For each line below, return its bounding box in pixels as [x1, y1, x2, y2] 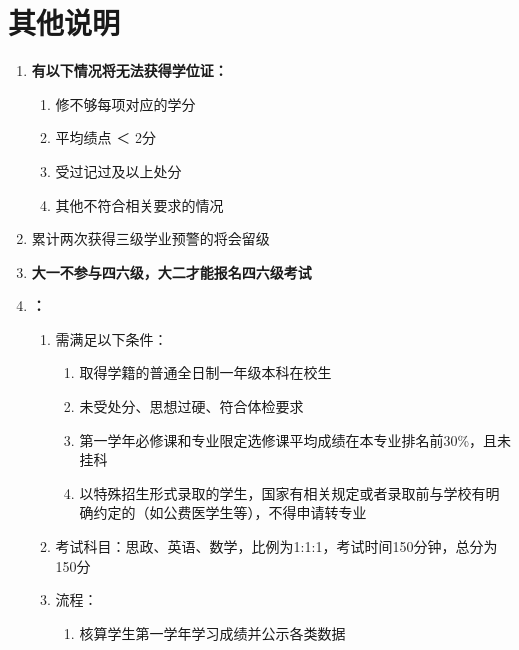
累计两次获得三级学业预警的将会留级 [31, 228, 270, 249]
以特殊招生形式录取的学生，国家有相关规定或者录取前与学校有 [79, 482, 486, 503]
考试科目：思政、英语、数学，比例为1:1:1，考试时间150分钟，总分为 [55, 536, 498, 557]
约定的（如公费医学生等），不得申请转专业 [93, 502, 367, 523]
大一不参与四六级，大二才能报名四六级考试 [31, 261, 312, 282]
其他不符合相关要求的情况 [55, 194, 224, 215]
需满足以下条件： [55, 328, 168, 349]
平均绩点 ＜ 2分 [55, 127, 156, 148]
